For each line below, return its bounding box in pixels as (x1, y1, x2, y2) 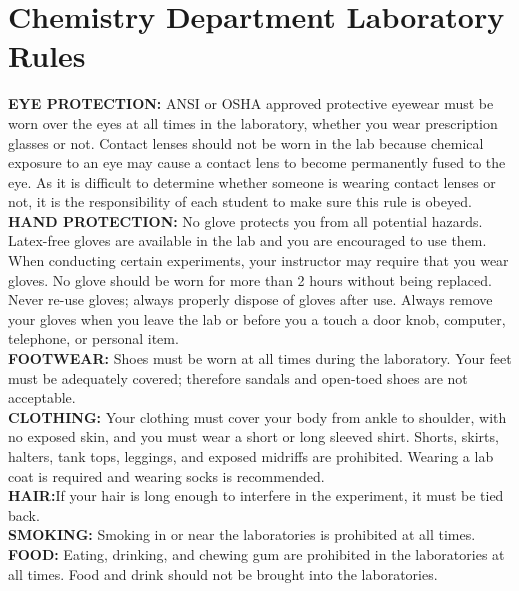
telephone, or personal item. (8, 328, 179, 349)
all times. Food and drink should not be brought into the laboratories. (8, 563, 438, 584)
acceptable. (8, 387, 76, 408)
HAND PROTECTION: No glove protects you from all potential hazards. (8, 210, 483, 231)
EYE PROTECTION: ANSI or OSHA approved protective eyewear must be (8, 93, 494, 114)
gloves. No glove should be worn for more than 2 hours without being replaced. (8, 269, 492, 290)
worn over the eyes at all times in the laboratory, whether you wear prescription (8, 112, 498, 133)
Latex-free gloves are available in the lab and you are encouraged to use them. (8, 230, 487, 251)
